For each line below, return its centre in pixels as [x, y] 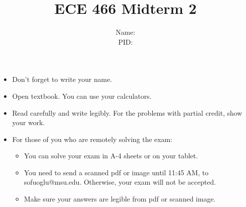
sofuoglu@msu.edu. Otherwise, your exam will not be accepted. [120, 182]
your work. [29, 122]
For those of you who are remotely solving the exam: [92, 139]
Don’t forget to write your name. [62, 79]
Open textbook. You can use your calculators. [82, 96]
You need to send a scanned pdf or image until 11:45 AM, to [116, 172]
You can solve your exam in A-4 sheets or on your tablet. [111, 156]
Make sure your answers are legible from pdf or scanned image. [120, 199]
